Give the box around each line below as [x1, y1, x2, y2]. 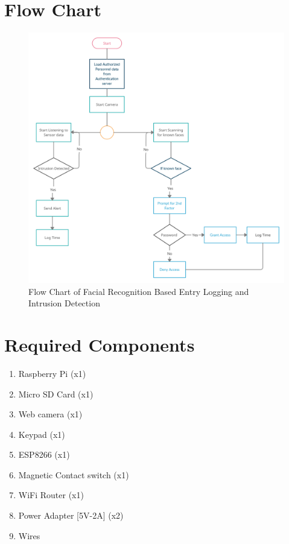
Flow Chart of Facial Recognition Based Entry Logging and [28, 285, 249, 297]
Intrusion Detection [28, 297, 100, 309]
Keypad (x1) [18, 428, 65, 440]
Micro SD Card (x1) [18, 387, 94, 400]
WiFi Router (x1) [18, 489, 84, 501]
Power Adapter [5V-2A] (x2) [18, 509, 124, 522]
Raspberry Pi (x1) [18, 367, 86, 379]
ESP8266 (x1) [18, 448, 70, 461]
